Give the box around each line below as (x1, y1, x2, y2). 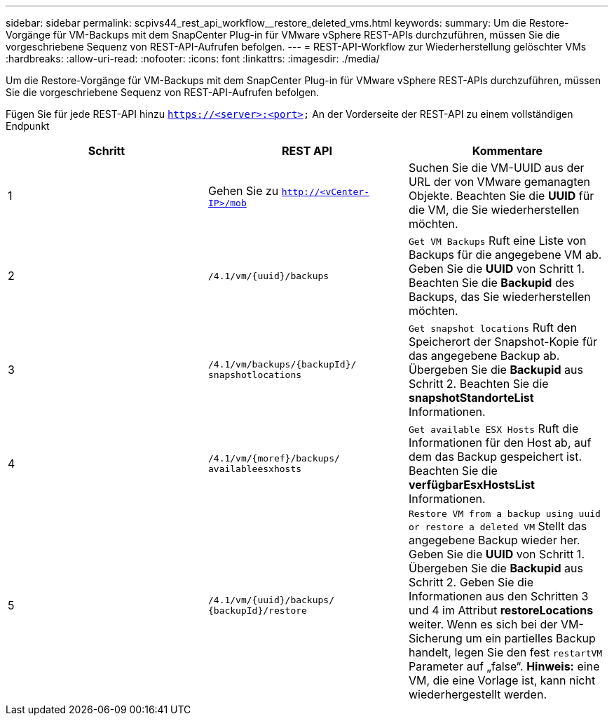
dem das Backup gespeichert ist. (408, 450, 582, 464)
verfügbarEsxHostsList (408, 478, 535, 492)
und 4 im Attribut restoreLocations (408, 603, 594, 617)
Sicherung (408, 631, 463, 645)
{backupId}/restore (207, 605, 307, 616)
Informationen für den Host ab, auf (408, 436, 592, 450)
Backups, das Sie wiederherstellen (408, 290, 591, 304)
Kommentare (472, 144, 543, 158)
